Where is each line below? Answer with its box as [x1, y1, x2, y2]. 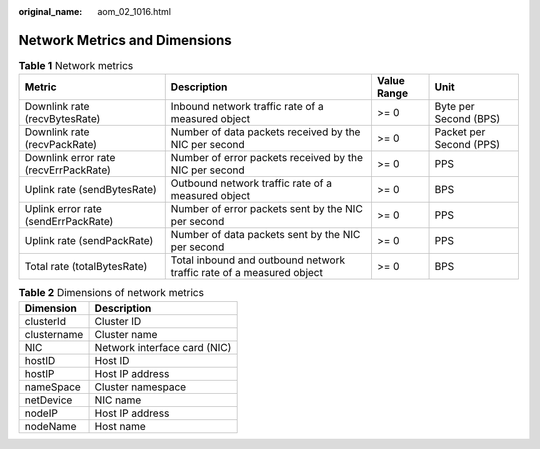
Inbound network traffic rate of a [170, 100, 324, 114]
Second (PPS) [434, 138, 500, 152]
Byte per [434, 100, 475, 114]
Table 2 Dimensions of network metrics [18, 286, 205, 300]
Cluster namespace [94, 380, 187, 394]
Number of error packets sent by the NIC [170, 202, 364, 216]
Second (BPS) [434, 112, 501, 126]
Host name [94, 419, 147, 433]
